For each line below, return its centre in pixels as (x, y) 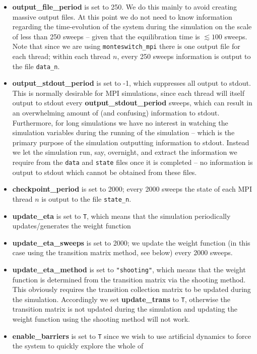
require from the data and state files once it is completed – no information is (133, 162)
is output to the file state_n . (86, 198)
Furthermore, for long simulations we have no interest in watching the (120, 122)
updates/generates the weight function (72, 226)
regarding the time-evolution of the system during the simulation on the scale (132, 26)
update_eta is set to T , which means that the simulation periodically (121, 216)
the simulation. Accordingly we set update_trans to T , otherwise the (121, 299)
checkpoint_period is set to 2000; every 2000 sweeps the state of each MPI (132, 189)
